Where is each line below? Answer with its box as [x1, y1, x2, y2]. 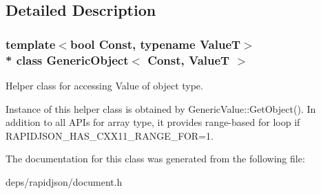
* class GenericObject [6, 51, 129, 68]
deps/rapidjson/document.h [6, 174, 123, 188]
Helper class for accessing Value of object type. [6, 78, 203, 92]
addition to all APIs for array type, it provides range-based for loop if [6, 115, 300, 129]
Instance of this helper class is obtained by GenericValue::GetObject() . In [6, 101, 316, 116]
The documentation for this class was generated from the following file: [6, 151, 305, 166]
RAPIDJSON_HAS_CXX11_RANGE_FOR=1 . [6, 128, 214, 142]
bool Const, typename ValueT [70, 35, 241, 52]
